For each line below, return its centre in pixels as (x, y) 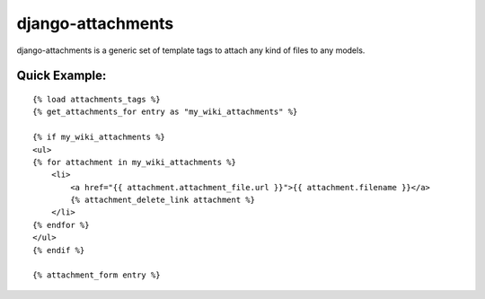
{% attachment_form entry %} (97, 275)
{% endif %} (59, 250)
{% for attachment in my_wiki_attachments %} (135, 162)
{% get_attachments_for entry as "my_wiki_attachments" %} (165, 112)
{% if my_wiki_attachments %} (99, 137)
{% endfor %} (61, 225)
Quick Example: (62, 76)
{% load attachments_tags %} (97, 99)
